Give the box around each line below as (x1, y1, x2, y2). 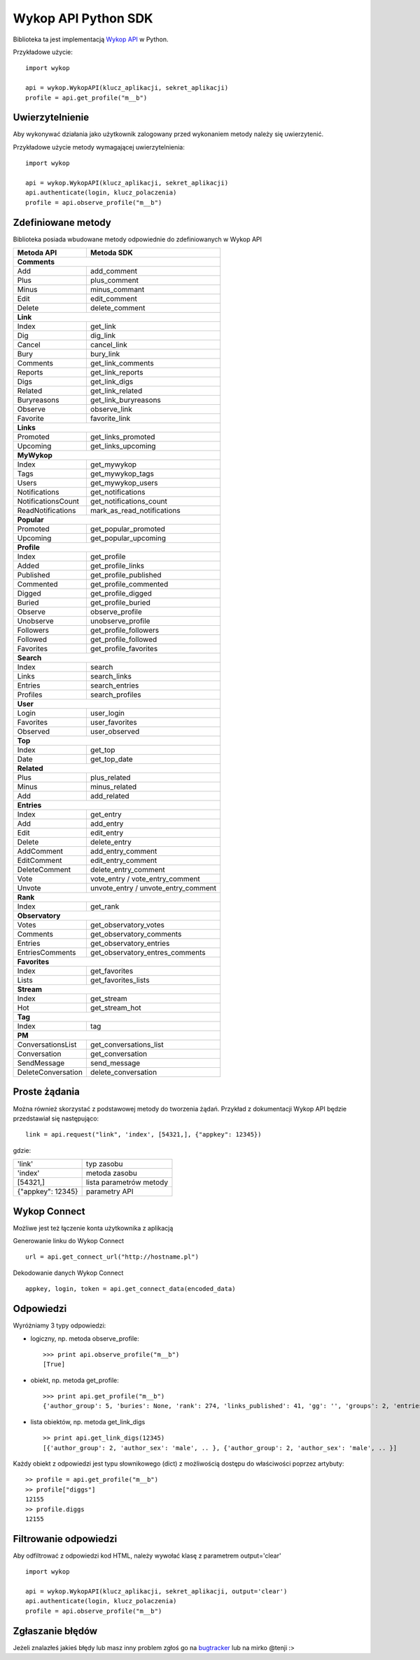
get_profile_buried (90, 598, 150, 608)
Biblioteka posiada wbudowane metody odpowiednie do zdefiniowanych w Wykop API (13, 235, 262, 243)
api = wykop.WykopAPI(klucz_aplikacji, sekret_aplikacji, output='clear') (25, 1588, 288, 1595)
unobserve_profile (90, 616, 150, 626)
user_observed (90, 727, 140, 737)
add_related (90, 791, 129, 801)
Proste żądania (13, 1086, 80, 1098)
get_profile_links (90, 561, 145, 571)
